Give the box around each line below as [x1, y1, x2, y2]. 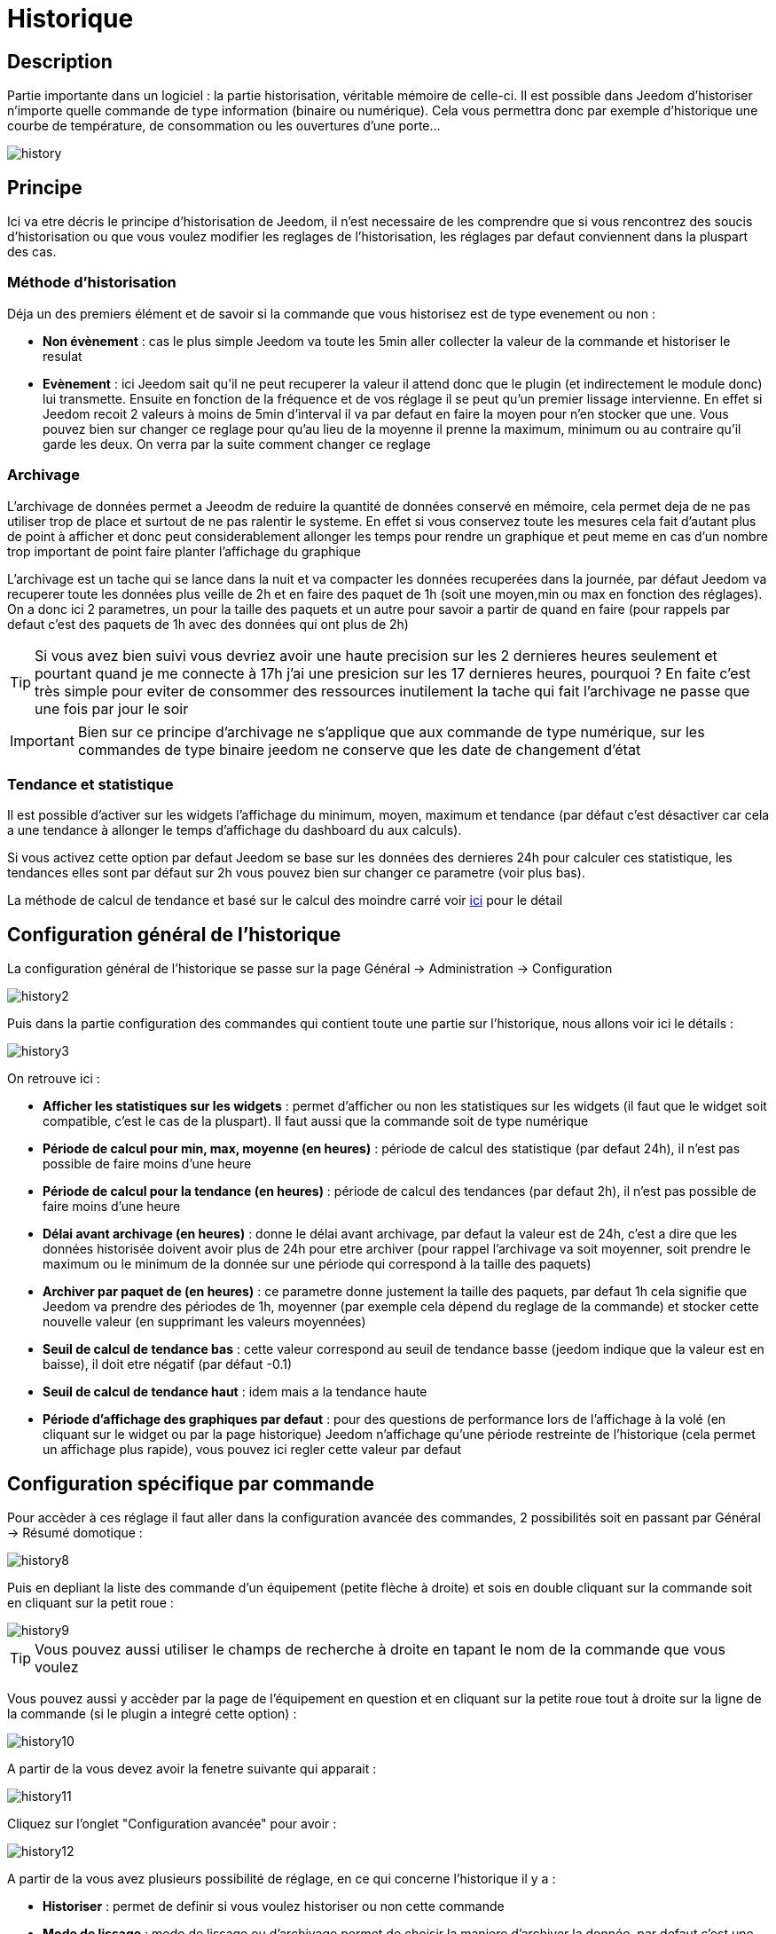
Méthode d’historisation [7, 273, 176, 292]
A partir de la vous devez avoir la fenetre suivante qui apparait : [7, 1760, 377, 1776]
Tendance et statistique [7, 774, 174, 793]
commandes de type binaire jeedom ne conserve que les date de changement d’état [77, 740, 641, 759]
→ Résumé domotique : [7, 1524, 143, 1540]
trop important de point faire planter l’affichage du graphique [7, 543, 361, 559]
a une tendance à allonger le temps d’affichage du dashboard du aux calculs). [7, 822, 462, 838]
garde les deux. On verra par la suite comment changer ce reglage [43, 436, 431, 452]
